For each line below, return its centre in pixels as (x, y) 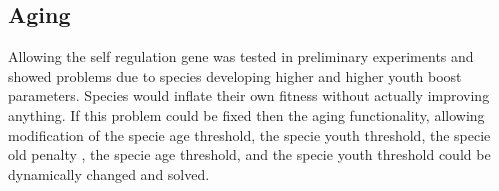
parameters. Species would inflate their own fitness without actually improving (249, 95)
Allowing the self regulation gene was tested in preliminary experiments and (241, 56)
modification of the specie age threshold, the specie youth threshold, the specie (249, 134)
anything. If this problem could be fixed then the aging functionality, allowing (246, 114)
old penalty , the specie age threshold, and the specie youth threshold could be (249, 154)
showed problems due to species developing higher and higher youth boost (235, 75)
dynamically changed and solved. (109, 173)
